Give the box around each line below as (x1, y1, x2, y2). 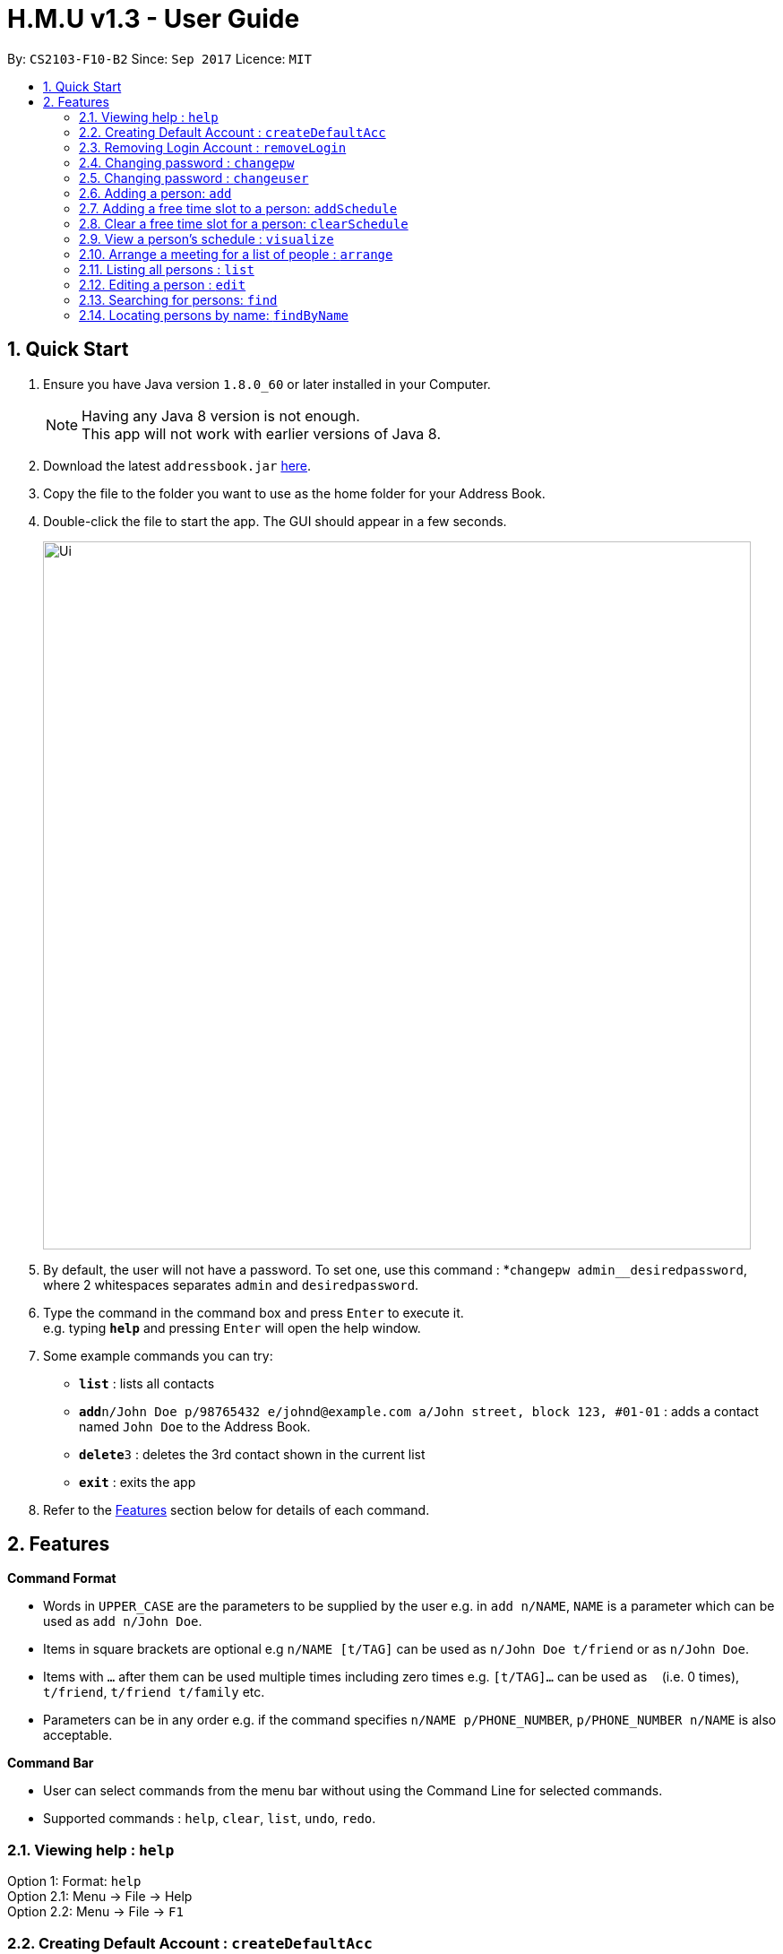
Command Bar (7, 1755, 94, 1771)
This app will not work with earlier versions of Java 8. (82, 424, 441, 443)
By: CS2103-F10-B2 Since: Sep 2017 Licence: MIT (7, 50, 312, 66)
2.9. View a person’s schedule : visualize (79, 230, 334, 246)
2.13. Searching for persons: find (79, 291, 278, 307)
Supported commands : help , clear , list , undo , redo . (43, 1811, 376, 1827)
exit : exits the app (79, 1474, 196, 1490)
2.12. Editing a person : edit (79, 276, 246, 292)
